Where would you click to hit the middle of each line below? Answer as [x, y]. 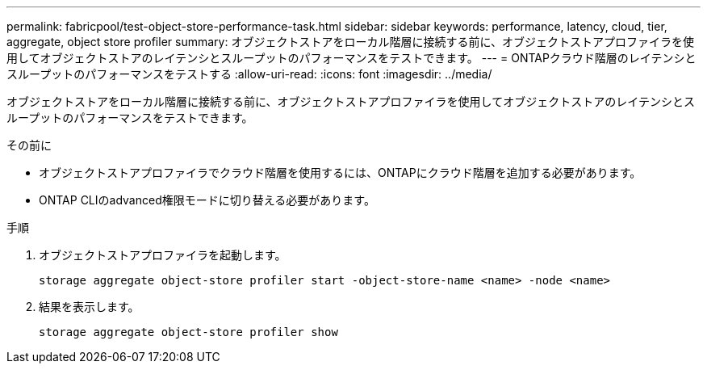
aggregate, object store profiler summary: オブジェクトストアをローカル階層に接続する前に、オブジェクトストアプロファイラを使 [350, 42]
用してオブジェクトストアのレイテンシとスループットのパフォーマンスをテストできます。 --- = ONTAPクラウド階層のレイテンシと [351, 58]
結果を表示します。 [89, 307]
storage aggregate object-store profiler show [188, 332]
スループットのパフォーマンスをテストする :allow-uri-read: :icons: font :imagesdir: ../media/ [249, 74]
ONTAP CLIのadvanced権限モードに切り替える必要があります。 [207, 200]
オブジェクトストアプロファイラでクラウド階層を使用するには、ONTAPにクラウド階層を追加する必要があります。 [340, 172]
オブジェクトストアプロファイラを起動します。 [163, 255]
